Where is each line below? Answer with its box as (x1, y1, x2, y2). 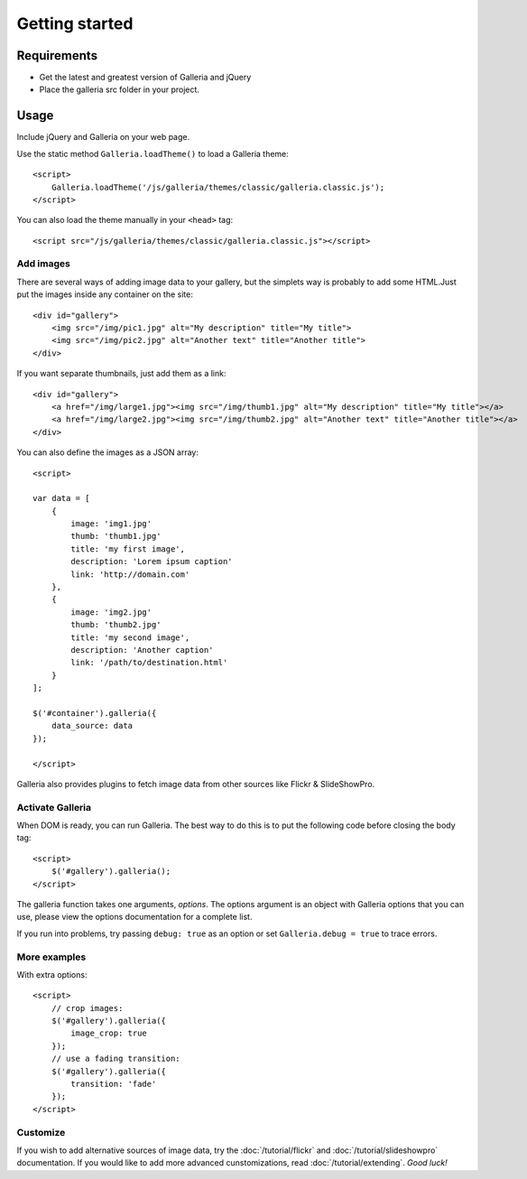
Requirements (16, 48, 98, 63)
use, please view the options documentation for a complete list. (16, 912, 253, 923)
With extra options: (16, 969, 88, 979)
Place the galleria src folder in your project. (39, 84, 200, 95)
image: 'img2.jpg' (70, 607, 153, 617)
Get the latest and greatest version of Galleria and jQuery (39, 72, 252, 83)
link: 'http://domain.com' (70, 569, 190, 580)
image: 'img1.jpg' (70, 519, 153, 529)
